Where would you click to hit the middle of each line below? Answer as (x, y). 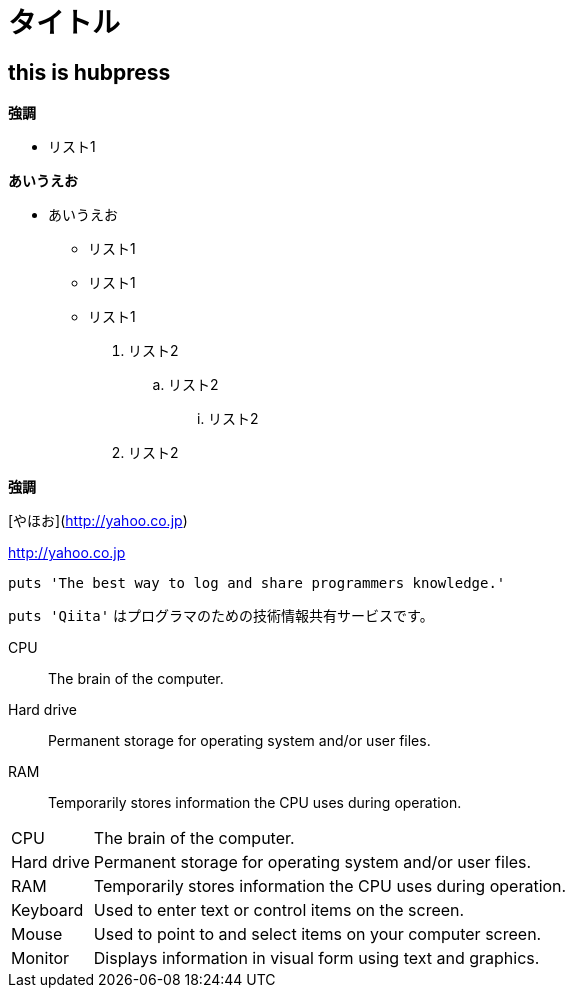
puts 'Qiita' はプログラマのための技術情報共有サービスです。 (221, 616)
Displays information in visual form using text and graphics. (316, 958)
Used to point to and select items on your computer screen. (317, 934)
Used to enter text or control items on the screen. (279, 910)
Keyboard (47, 910)
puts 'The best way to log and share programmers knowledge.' (257, 583)
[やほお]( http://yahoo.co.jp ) (98, 521)
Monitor (40, 958)
